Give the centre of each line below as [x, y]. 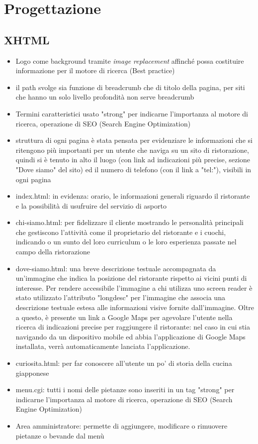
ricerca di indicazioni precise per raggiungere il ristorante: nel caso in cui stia [133, 327]
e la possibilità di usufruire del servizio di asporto [91, 205]
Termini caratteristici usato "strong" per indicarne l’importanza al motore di [132, 113]
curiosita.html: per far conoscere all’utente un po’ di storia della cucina [124, 363]
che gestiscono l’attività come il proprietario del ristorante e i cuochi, [121, 232]
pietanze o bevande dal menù [60, 435]
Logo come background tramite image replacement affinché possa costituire [130, 60]
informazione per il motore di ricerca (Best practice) [95, 70]
